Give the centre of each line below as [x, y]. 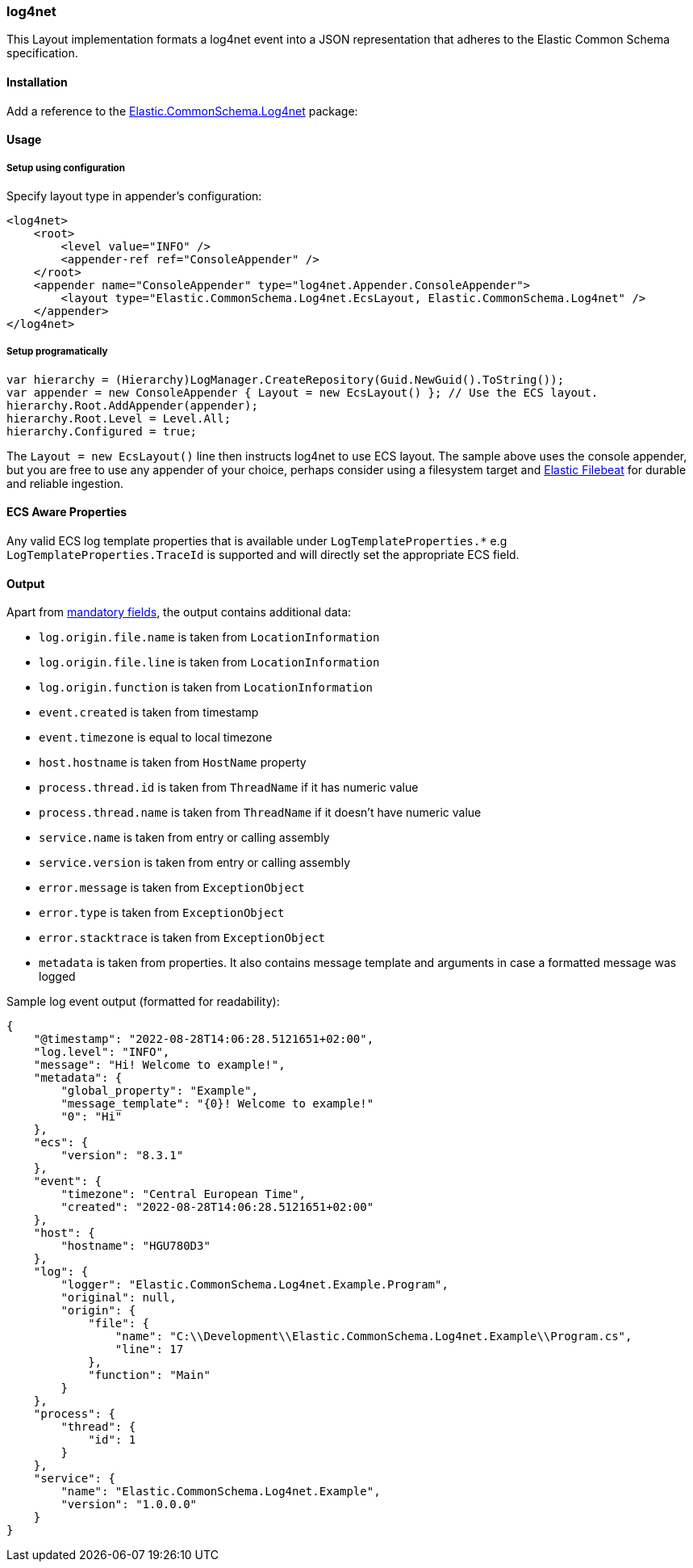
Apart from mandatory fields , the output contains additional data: [179, 612]
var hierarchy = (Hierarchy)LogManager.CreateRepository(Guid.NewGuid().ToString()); [286, 379]
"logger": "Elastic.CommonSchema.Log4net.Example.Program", [255, 1285]
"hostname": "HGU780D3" [136, 1246]
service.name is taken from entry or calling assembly [184, 838]
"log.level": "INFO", [102, 1052]
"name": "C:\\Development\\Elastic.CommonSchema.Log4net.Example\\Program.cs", [374, 1337]
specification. [42, 53]
